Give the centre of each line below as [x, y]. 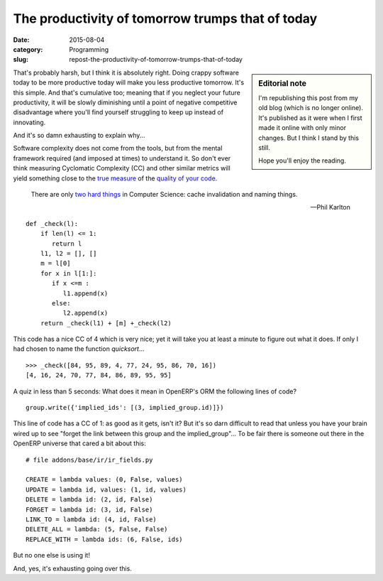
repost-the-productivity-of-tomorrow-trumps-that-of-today [156, 60]
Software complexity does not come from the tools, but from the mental [118, 148]
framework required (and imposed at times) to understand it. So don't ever [122, 158]
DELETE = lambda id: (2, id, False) [89, 500]
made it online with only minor [302, 128]
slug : [21, 60]
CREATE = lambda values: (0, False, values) [105, 480]
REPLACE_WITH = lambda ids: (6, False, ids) [105, 539]
